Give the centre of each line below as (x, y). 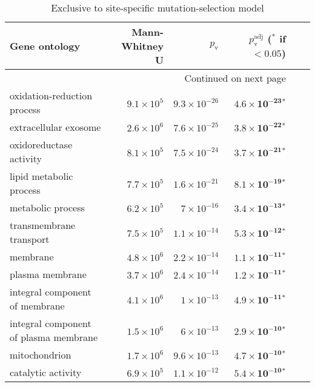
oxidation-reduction (51, 95)
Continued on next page (235, 78)
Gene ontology (45, 46)
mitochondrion (41, 355)
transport (30, 239)
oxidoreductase (41, 144)
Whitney (143, 46)
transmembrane (43, 225)
